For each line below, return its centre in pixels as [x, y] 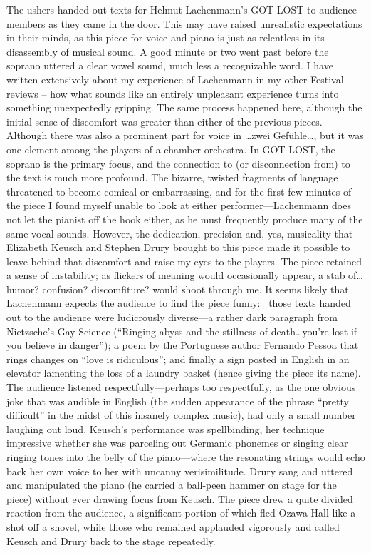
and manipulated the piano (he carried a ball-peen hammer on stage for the [172, 485]
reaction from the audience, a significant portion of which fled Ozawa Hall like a [181, 513]
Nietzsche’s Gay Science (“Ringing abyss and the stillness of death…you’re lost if [182, 331]
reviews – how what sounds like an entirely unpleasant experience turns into [173, 93]
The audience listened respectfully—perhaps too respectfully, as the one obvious [181, 387]
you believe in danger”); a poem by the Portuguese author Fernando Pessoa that [183, 345]
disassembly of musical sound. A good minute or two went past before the [168, 51]
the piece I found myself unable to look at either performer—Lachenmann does [179, 205]
